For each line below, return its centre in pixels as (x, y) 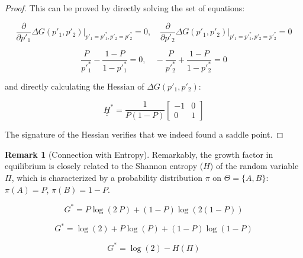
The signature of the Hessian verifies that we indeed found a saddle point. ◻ (144, 134)
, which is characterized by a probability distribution (107, 177)
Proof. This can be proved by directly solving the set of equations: (125, 8)
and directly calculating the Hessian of (75, 86)
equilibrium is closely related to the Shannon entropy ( (104, 166)
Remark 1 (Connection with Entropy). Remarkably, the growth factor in (139, 154)
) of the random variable (254, 166)
